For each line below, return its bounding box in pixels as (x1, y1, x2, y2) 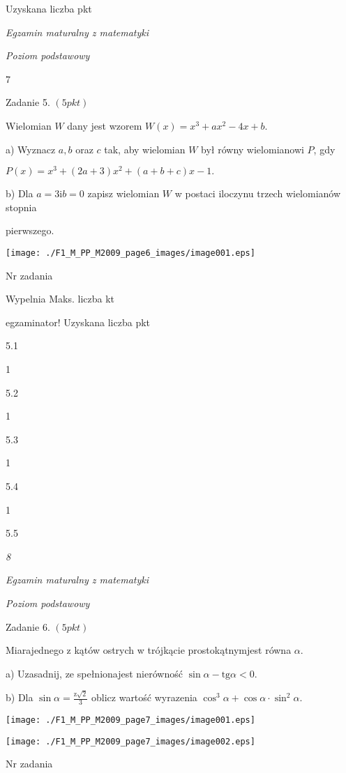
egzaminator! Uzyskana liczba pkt (6, 314, 151, 329)
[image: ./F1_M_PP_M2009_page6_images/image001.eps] (6, 248, 255, 259)
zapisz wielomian (87, 186, 160, 201)
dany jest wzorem (67, 118, 142, 132)
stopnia (6, 199, 37, 214)
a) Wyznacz (6, 141, 56, 156)
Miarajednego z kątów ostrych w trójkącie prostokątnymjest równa (6, 643, 292, 657)
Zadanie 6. (6, 619, 50, 634)
